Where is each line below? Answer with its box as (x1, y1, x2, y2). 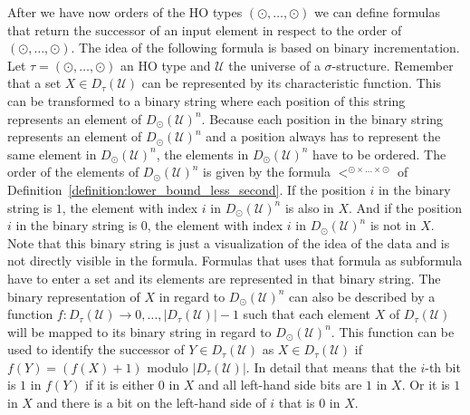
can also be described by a (289, 286, 436, 305)
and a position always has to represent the (206, 127, 441, 146)
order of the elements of (7, 162, 139, 181)
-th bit (425, 357, 461, 376)
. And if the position (349, 198, 462, 217)
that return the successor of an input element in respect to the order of (7, 20, 402, 39)
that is (278, 393, 315, 412)
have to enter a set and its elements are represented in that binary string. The (7, 268, 441, 287)
